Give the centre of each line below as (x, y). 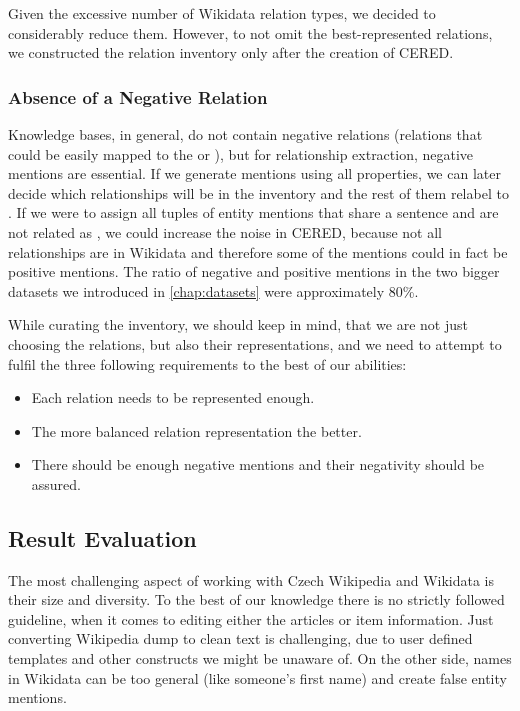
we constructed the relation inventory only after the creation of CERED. (231, 52)
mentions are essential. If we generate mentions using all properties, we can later (254, 173)
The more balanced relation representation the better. (196, 430)
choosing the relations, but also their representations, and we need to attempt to (255, 343)
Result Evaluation (102, 537)
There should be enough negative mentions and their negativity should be (258, 464)
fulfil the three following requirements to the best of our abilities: (207, 363)
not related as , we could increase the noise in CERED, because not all (225, 231)
